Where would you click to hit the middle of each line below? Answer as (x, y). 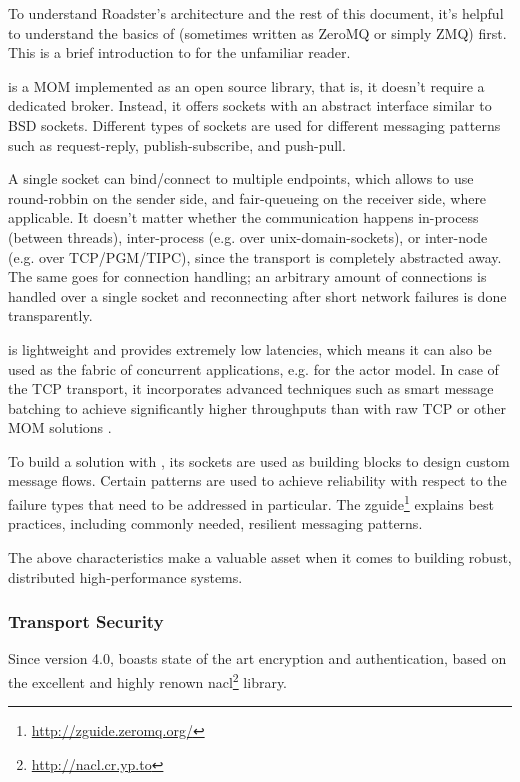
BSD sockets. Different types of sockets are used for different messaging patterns (254, 124)
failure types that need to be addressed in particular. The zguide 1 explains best (251, 502)
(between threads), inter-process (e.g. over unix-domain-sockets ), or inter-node (248, 236)
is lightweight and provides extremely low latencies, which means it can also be (250, 348)
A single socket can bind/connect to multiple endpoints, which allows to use (241, 178)
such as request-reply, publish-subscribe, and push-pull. (177, 144)
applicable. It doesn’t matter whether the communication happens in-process (243, 217)
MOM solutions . (60, 427)
